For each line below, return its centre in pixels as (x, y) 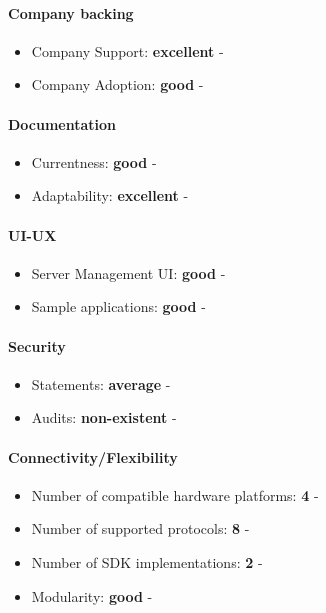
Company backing (71, 12)
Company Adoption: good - (117, 84)
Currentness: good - (94, 161)
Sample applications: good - (118, 306)
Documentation (62, 123)
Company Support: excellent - (127, 50)
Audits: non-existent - (104, 417)
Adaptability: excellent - (110, 195)
